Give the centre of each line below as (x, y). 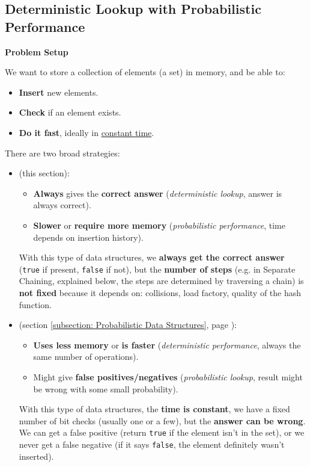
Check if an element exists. (70, 112)
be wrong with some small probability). (106, 388)
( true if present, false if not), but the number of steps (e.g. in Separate (157, 269)
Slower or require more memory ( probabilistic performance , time (159, 225)
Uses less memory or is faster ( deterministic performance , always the (167, 345)
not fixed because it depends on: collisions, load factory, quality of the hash (160, 292)
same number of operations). (86, 357)
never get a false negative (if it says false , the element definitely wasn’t (152, 444)
